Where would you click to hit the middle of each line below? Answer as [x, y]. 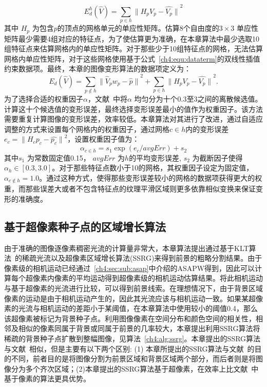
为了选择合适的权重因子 [44, 98]
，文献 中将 [107, 98]
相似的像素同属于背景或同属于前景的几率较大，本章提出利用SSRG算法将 [139, 328]
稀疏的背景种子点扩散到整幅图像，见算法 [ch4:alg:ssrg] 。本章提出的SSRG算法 [132, 338]
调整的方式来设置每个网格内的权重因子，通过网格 [87, 129]
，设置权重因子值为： [103, 139]
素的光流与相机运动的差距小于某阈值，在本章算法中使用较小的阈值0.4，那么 [131, 308]
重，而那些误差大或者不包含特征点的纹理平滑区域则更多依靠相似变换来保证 [130, 189]
